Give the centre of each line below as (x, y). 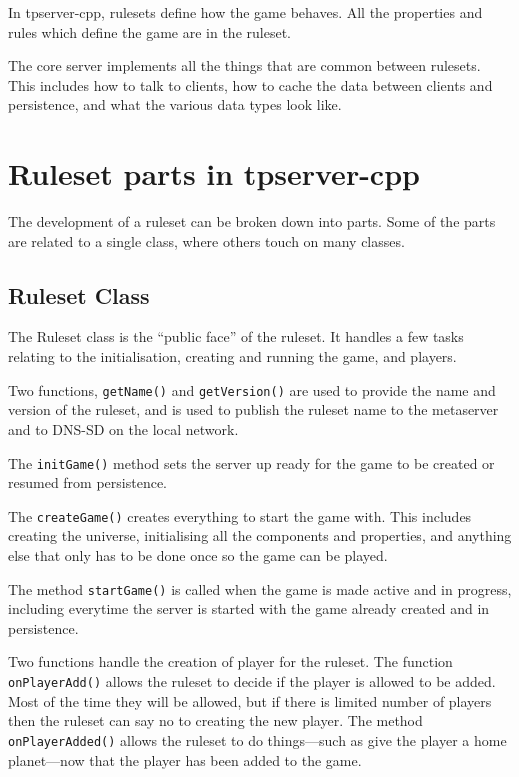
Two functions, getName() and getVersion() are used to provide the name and (252, 389)
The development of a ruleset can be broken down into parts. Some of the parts (252, 221)
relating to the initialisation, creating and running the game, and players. (232, 356)
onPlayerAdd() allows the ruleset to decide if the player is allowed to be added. (252, 681)
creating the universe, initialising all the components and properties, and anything (260, 535)
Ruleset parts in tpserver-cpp (214, 173)
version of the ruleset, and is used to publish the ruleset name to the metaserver (253, 409)
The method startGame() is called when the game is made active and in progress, (260, 588)
